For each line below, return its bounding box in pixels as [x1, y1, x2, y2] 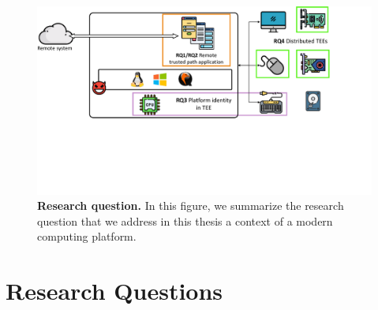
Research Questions [6, 275, 223, 307]
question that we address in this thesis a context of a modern [37, 212, 333, 229]
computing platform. [37, 228, 137, 245]
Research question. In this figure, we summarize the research [37, 197, 344, 214]
